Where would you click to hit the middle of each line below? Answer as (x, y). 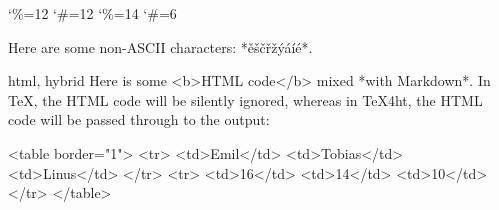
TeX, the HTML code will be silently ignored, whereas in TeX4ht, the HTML (245, 99)
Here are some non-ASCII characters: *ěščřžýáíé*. (160, 46)
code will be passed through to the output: (139, 119)
